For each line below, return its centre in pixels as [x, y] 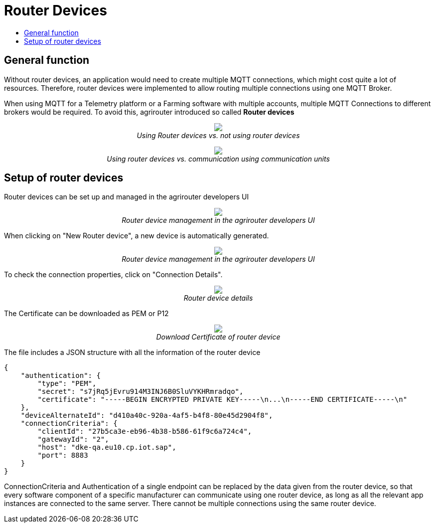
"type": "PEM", [67, 384]
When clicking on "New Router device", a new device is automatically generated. [137, 236]
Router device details [218, 298]
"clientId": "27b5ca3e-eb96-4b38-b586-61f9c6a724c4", [145, 432]
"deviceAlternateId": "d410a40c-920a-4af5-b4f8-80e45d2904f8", [147, 416]
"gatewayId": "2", [73, 439]
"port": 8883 [63, 455]
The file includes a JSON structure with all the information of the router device [132, 352]
